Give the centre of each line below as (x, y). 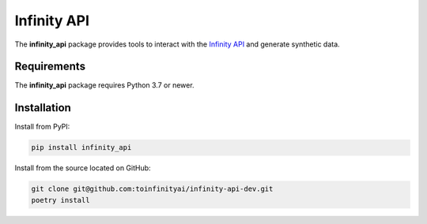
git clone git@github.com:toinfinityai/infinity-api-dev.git (152, 189)
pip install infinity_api (81, 147)
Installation (43, 108)
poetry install (60, 200)
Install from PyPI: (42, 127)
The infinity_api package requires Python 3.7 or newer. (104, 85)
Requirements (50, 67)
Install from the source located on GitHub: (83, 168)
